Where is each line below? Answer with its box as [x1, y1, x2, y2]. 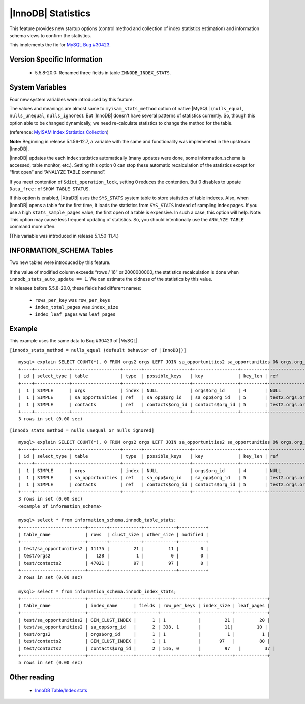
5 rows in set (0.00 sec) [18, 660, 83, 666]
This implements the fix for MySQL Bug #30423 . [9, 42, 111, 48]
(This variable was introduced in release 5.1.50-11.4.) [9, 233, 119, 239]
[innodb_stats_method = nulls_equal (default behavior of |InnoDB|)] [9, 347, 187, 353]
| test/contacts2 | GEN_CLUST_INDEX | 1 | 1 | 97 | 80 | [18, 638, 270, 644]
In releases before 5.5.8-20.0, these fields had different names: [9, 285, 142, 291]
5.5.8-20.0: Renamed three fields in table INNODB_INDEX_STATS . [35, 69, 171, 76]
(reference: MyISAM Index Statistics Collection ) [9, 129, 109, 135]
